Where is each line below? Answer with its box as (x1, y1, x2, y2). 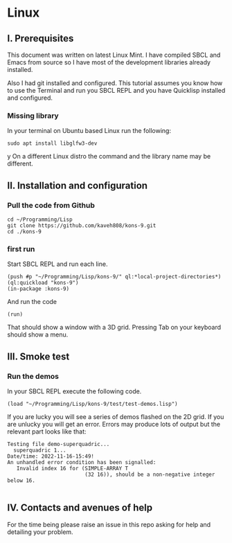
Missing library (7, 111, 59, 121)
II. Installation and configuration (7, 179, 148, 191)
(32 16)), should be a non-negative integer (84, 471, 215, 478)
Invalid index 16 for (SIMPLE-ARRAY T (16, 465, 129, 472)
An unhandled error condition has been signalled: (7, 459, 157, 465)
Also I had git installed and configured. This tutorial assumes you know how (7, 79, 223, 87)
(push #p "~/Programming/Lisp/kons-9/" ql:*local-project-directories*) (7, 274, 222, 281)
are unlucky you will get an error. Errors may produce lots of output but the (7, 420, 220, 428)
